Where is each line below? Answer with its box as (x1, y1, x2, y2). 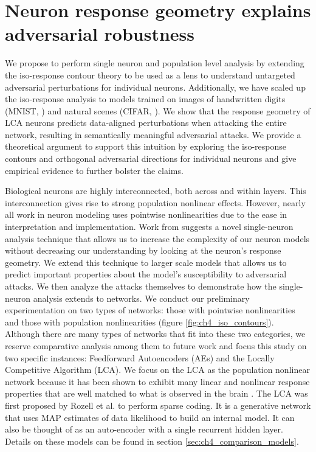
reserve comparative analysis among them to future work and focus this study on (5, 339, 307, 352)
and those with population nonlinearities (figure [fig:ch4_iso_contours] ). (5, 315, 274, 328)
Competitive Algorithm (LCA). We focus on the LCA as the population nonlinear (5, 363, 310, 376)
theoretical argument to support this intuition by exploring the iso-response (5, 140, 287, 153)
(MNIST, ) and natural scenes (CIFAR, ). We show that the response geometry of (5, 104, 311, 117)
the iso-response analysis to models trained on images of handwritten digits (5, 92, 286, 105)
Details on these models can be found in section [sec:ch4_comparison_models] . (5, 434, 299, 447)
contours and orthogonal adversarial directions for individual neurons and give (5, 152, 297, 165)
